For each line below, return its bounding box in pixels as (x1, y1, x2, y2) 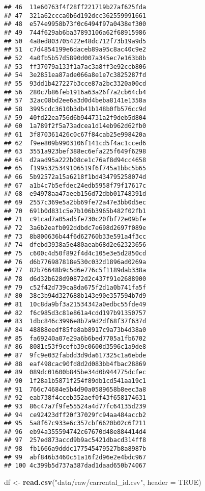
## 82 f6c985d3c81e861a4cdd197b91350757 (4, 309, 147, 317)
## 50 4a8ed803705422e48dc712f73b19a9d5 (4, 37, 147, 45)
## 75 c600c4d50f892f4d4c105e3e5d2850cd (4, 250, 147, 257)
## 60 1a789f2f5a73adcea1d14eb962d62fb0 (4, 122, 147, 130)
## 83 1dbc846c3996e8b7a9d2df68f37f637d (4, 318, 147, 325)
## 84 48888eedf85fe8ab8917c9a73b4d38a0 (4, 326, 147, 333)
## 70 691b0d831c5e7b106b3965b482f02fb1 (4, 207, 147, 215)
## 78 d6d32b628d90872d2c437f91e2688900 (4, 275, 147, 282)
